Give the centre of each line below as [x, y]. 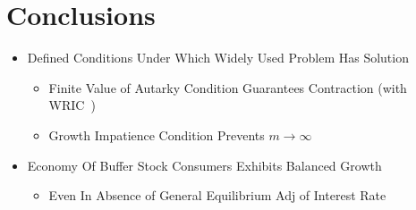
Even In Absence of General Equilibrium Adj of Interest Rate [217, 195]
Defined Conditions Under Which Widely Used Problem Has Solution [218, 58]
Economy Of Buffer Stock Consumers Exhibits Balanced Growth [204, 165]
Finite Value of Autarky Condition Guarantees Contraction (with [228, 87]
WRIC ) [72, 105]
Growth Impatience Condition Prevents [157, 134]
